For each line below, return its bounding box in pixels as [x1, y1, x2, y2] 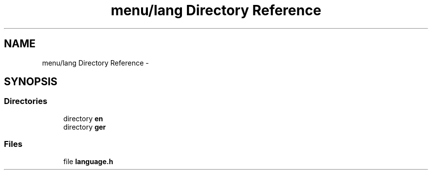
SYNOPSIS [4, 75, 58, 88]
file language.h [63, 157, 113, 166]
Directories [4, 96, 47, 106]
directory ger [63, 122, 106, 131]
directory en [63, 114, 103, 123]
